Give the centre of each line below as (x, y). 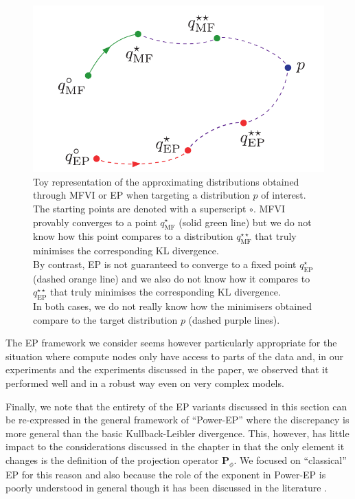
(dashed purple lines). (234, 319)
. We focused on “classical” (290, 459)
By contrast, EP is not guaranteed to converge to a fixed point (165, 264)
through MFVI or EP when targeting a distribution (141, 195)
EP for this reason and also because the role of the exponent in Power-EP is (166, 474)
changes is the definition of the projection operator (112, 459)
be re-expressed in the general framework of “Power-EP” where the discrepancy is (177, 420)
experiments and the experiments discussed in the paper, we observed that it (167, 369)
